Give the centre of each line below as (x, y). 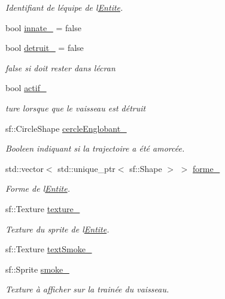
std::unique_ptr (86, 168)
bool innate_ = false (43, 27)
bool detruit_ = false (45, 48)
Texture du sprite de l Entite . (57, 229)
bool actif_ (26, 88)
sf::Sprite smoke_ (37, 269)
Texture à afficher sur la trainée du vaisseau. (87, 289)
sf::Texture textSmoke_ (49, 249)
